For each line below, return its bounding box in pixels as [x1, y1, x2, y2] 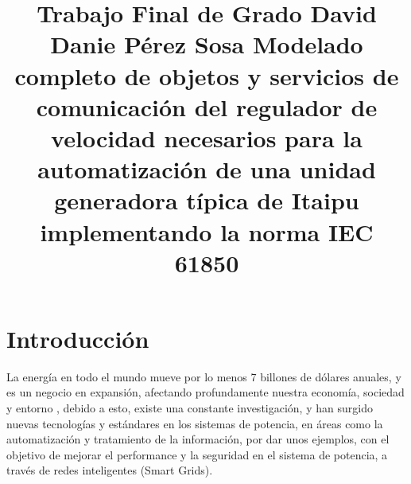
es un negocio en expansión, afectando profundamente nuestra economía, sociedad [6, 384, 405, 400]
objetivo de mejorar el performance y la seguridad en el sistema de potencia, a [6, 446, 388, 463]
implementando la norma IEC [40, 215, 374, 248]
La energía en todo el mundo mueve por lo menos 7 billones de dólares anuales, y [6, 368, 401, 384]
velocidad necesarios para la [51, 121, 363, 154]
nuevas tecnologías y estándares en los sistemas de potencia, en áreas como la [6, 415, 383, 431]
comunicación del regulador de [36, 90, 378, 123]
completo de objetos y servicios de [14, 59, 399, 92]
